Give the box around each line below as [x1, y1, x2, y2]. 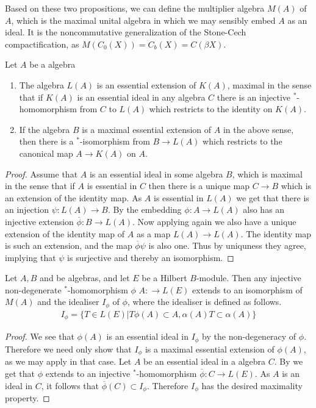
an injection [5, 203, 49, 216]
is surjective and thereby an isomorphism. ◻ [67, 251, 234, 263]
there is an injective [217, 90, 290, 103]
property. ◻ [5, 391, 50, 404]
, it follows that [41, 379, 99, 392]
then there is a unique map [148, 179, 250, 192]
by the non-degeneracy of [202, 330, 296, 343]
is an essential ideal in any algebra [77, 90, 206, 103]
